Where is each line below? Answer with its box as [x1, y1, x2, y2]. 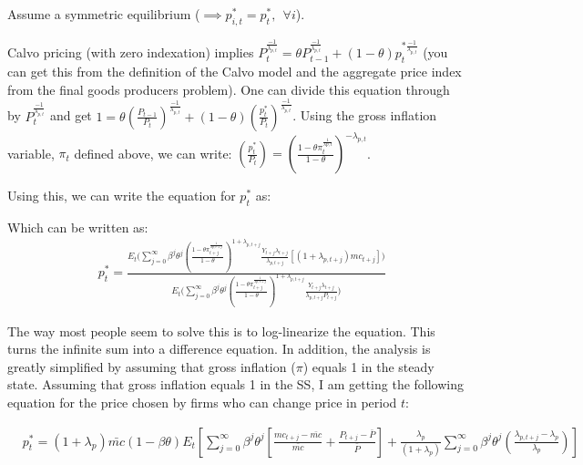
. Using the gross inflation [292, 106, 437, 125]
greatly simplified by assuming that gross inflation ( [7, 356, 296, 376]
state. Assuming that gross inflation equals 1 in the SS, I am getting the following [7, 375, 465, 394]
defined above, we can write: [74, 143, 232, 162]
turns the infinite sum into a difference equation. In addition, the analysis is [7, 339, 431, 358]
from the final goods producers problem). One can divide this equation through [7, 79, 450, 98]
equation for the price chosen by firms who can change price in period [7, 393, 397, 412]
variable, [7, 143, 55, 162]
